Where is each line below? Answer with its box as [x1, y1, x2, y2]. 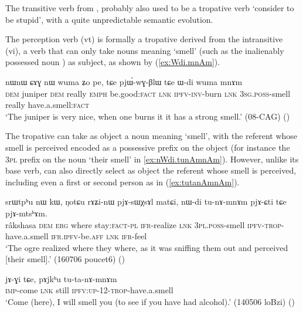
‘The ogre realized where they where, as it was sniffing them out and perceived [5, 241, 288, 253]
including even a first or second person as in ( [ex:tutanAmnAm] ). [5, 175, 240, 188]
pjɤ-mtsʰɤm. [5, 206, 47, 219]
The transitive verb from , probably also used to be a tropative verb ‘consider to [5, 2, 294, 13]
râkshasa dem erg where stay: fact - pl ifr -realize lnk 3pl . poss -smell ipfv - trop [5, 218, 282, 230]
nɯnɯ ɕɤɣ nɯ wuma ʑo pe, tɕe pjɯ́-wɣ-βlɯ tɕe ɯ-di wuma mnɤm [5, 75, 243, 87]
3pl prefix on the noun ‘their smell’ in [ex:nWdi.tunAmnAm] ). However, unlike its [5, 152, 299, 165]
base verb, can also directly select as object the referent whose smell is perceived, [5, 164, 297, 177]
